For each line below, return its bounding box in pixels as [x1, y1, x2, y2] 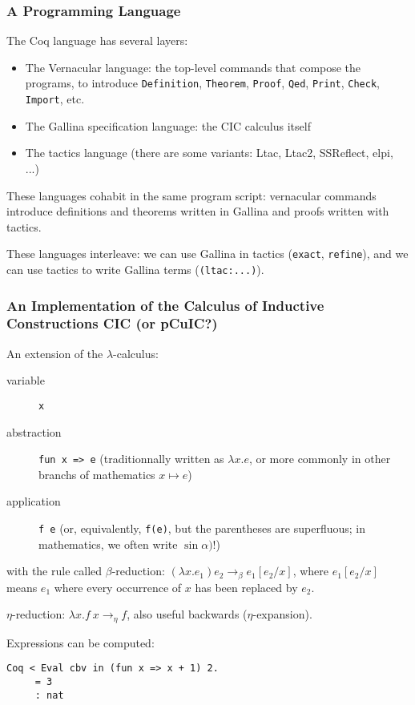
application [6, 493, 61, 510]
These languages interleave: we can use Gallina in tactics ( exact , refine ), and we [6, 245, 409, 262]
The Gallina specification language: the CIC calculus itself [25, 117, 311, 134]
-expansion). [252, 606, 312, 622]
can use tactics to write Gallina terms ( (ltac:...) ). [6, 260, 264, 277]
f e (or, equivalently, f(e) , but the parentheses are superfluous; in [38, 520, 366, 537]
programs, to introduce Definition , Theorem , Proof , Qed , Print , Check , [25, 75, 380, 91]
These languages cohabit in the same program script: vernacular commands [6, 187, 377, 203]
